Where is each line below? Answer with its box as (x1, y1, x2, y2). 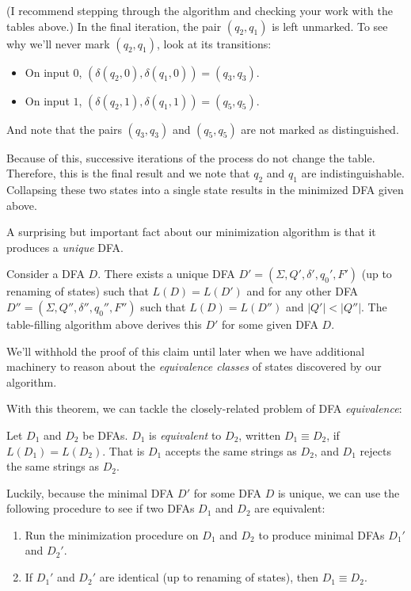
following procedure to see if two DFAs (6, 500, 195, 517)
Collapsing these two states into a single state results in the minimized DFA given (6, 181, 404, 197)
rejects (360, 442, 391, 459)
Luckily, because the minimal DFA (6, 484, 174, 501)
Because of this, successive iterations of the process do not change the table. (6, 149, 375, 166)
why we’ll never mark (6, 35, 110, 51)
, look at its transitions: (156, 35, 272, 51)
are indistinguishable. (301, 165, 405, 181)
